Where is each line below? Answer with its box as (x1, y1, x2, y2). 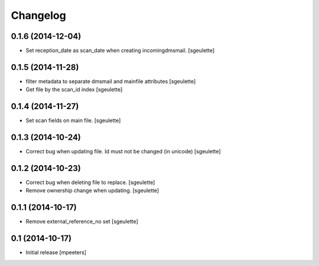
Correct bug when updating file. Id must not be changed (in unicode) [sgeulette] (25, 148, 221, 155)
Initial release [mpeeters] (25, 249, 87, 256)
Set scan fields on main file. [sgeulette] (25, 117, 121, 124)
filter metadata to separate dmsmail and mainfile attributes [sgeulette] (25, 77, 196, 85)
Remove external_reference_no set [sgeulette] (25, 218, 138, 225)
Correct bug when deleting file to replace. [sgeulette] (25, 179, 155, 186)
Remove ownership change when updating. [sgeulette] (25, 187, 159, 194)
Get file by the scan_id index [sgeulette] (25, 86, 123, 93)
